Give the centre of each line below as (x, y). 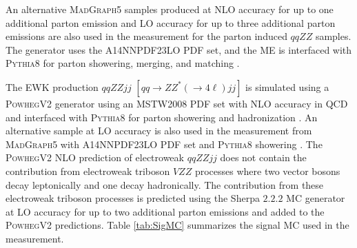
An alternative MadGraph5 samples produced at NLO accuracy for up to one (170, 9)
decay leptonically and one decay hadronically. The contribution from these (165, 184)
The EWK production (52, 86)
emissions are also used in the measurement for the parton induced (146, 36)
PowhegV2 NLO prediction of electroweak (95, 157)
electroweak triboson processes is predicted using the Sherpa (133, 198)
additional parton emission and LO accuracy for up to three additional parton (171, 22)
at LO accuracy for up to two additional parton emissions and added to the (165, 211)
